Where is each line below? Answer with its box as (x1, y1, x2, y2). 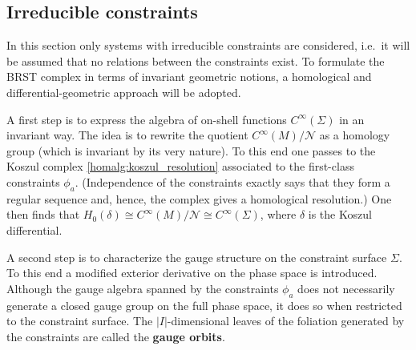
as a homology (319, 127, 390, 143)
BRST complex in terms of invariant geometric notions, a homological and (6, 68, 372, 85)
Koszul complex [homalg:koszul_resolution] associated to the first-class (6, 158, 354, 175)
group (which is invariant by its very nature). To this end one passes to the (6, 142, 376, 159)
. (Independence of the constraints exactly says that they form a (75, 173, 390, 190)
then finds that (6, 206, 80, 223)
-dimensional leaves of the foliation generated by (167, 312, 405, 329)
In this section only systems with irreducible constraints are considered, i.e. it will (6, 37, 410, 54)
